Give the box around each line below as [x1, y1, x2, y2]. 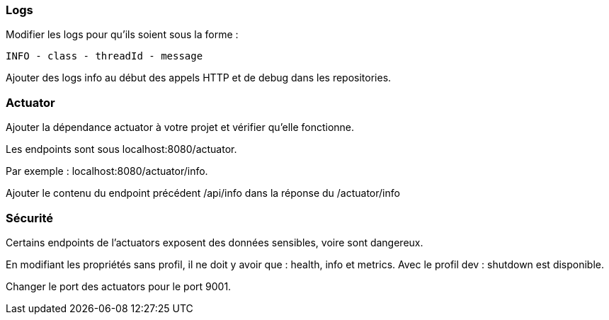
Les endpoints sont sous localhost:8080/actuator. [6, 143, 237, 156]
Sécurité [6, 210, 54, 225]
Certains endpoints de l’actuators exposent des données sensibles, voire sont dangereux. [6, 236, 423, 248]
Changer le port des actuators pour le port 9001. [6, 280, 232, 292]
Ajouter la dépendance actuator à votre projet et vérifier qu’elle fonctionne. [6, 121, 355, 134]
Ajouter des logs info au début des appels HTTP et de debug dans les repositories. [6, 72, 392, 84]
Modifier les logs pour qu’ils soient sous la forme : [6, 28, 239, 41]
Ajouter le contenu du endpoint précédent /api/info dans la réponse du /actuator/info [6, 187, 400, 200]
